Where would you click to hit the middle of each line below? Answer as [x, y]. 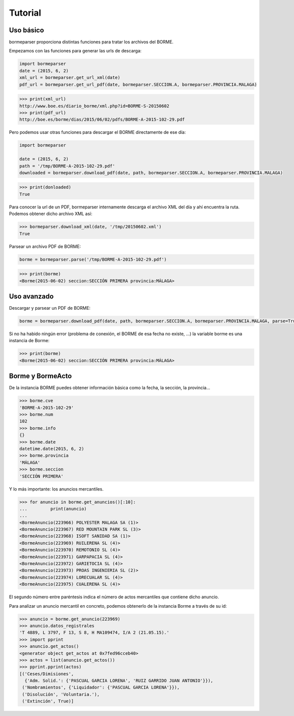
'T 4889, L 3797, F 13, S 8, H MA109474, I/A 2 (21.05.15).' [94, 633]
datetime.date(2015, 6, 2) [52, 449]
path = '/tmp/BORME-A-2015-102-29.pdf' [67, 166]
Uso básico [26, 30]
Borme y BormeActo [40, 376]
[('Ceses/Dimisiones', [47, 674]
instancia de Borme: [29, 341]
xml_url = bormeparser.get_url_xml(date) [70, 78]
